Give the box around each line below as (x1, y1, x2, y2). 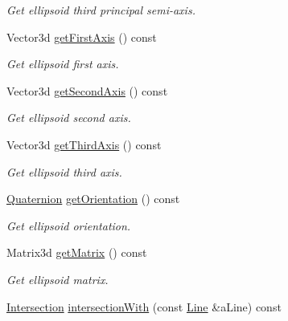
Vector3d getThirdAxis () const (6, 136, 162, 152)
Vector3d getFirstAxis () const (6, 28, 157, 45)
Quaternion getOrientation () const (6, 190, 180, 207)
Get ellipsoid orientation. (6, 217, 131, 234)
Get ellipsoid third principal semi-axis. (6, 2, 195, 18)
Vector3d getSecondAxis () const (6, 82, 168, 99)
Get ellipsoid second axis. (6, 109, 131, 126)
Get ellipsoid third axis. (6, 163, 122, 180)
